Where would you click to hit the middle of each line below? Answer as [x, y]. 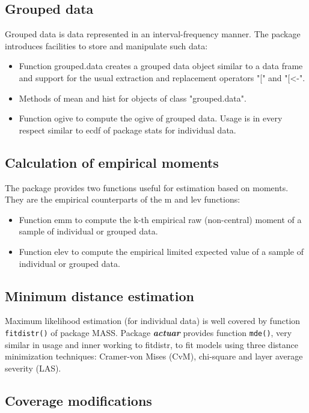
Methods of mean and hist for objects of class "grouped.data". [133, 98]
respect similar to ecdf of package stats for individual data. [127, 130]
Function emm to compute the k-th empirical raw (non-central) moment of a [160, 219]
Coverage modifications [78, 400]
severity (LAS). [33, 368]
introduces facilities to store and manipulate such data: [106, 45]
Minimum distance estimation [99, 295]
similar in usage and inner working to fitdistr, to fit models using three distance [151, 344]
